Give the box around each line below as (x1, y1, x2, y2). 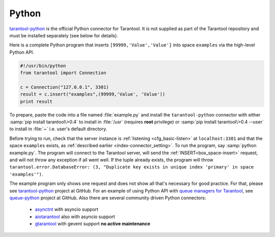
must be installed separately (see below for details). (9, 32, 118, 38)
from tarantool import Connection (20, 70, 106, 76)
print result (20, 99, 53, 104)
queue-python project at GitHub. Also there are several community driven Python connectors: (9, 195, 206, 201)
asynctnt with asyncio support (35, 206, 99, 212)
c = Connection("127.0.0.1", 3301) (20, 84, 109, 90)
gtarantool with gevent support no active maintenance (35, 221, 150, 227)
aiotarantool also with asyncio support (35, 214, 116, 220)
